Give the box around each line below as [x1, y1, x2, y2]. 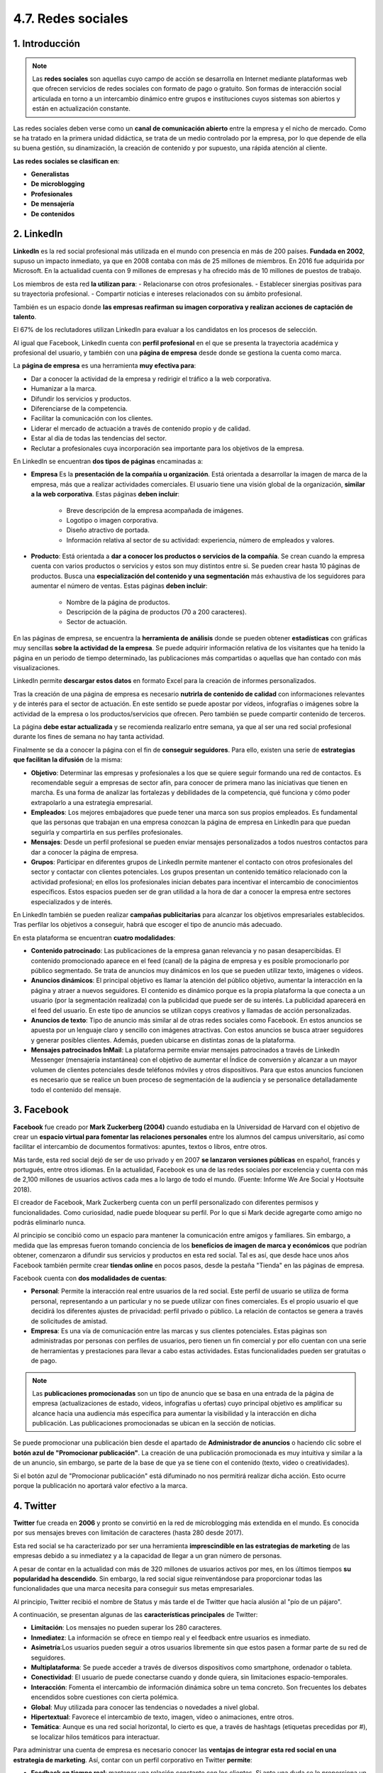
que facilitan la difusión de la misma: [13, 755, 123, 764]
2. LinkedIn [13, 228, 63, 240]
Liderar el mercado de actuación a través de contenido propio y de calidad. [30, 424, 251, 433]
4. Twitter [13, 1500, 57, 1512]
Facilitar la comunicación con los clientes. [30, 414, 153, 423]
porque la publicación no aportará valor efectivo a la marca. [13, 1482, 188, 1490]
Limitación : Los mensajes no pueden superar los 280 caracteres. [30, 1623, 223, 1632]
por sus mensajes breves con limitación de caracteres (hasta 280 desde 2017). [13, 1528, 244, 1537]
